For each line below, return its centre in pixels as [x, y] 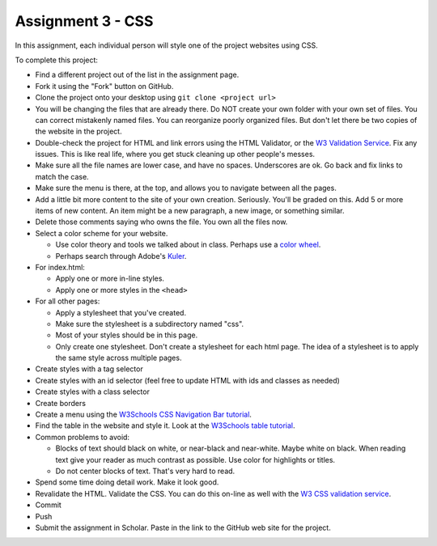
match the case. [62, 176]
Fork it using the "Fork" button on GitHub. [104, 86]
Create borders [61, 403]
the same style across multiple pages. [119, 358]
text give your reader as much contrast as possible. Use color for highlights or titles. [195, 459]
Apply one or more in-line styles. [110, 278]
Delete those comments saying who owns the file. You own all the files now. [161, 222]
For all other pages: [68, 301]
